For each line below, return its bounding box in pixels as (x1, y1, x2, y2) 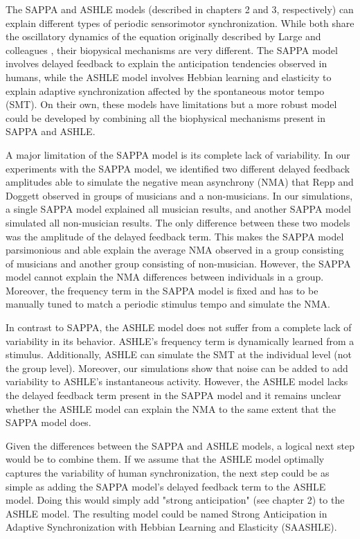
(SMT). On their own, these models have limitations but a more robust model (6, 97, 337, 112)
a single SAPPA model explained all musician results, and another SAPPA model (6, 202, 351, 216)
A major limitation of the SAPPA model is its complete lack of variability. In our (6, 147, 350, 161)
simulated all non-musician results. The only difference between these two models (6, 215, 350, 229)
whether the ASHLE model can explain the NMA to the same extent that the (6, 401, 336, 416)
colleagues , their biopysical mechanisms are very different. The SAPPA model (6, 42, 338, 57)
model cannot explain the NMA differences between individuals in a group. (6, 269, 324, 284)
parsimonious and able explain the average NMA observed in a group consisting (6, 242, 344, 257)
